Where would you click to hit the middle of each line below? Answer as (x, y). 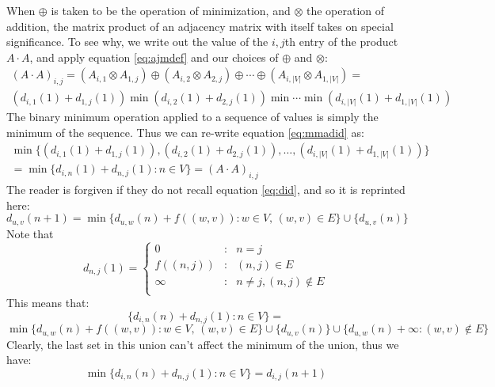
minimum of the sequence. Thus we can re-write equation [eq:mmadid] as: (185, 132)
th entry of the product (341, 42)
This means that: (48, 303)
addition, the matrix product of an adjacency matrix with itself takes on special (200, 26)
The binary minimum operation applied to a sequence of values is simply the (192, 117)
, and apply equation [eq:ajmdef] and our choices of (154, 57)
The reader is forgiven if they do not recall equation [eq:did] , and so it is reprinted (206, 190)
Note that (30, 233)
